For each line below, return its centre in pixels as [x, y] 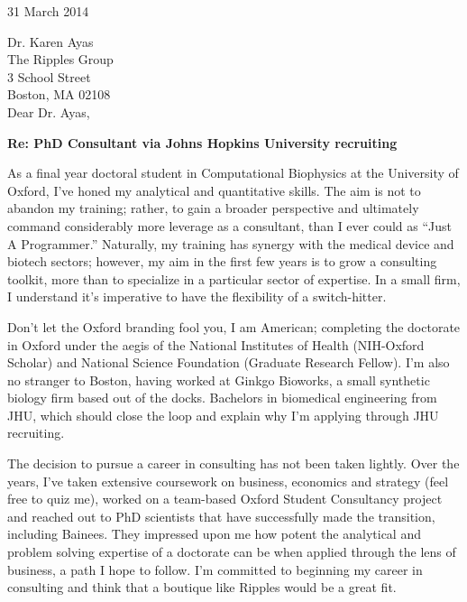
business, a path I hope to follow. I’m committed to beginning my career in [215, 569]
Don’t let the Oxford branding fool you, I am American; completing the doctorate [234, 326]
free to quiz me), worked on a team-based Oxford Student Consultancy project [225, 499]
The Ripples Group [60, 59]
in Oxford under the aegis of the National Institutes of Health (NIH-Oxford [216, 344]
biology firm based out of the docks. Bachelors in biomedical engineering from [222, 398]
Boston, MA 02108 [59, 94]
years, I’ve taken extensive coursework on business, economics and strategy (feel [228, 481]
